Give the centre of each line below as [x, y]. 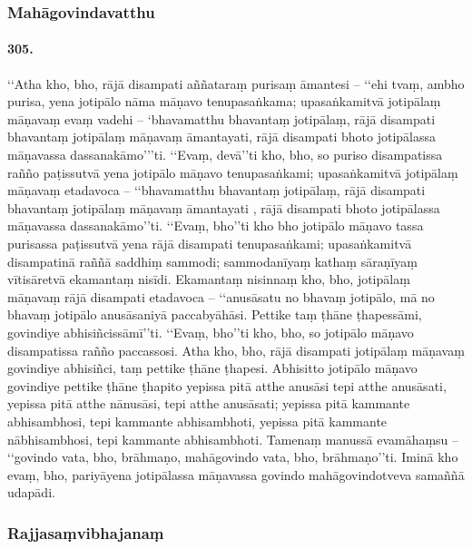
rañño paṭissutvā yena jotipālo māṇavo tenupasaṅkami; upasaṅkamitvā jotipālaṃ [233, 172]
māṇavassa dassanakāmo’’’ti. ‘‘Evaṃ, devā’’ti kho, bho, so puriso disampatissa [225, 155]
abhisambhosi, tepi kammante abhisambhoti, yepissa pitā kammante [197, 421]
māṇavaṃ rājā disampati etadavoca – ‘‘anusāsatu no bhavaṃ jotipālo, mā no [221, 296]
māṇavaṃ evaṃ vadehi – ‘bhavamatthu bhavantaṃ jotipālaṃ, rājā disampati [221, 118]
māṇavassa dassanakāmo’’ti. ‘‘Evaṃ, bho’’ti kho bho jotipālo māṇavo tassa [216, 225]
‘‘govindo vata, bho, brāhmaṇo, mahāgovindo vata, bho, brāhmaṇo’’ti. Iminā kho [233, 457]
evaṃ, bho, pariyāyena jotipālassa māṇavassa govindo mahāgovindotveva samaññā [236, 474]
